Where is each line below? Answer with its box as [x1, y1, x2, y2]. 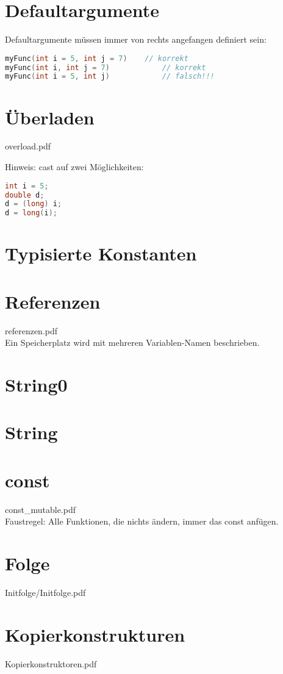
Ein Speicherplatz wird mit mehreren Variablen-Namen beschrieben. [5, 336, 260, 349]
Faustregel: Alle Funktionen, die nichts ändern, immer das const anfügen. [5, 515, 279, 528]
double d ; [5, 190, 45, 199]
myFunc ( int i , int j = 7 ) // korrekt [5, 63, 206, 72]
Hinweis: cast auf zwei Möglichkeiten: [5, 160, 144, 173]
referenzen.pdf [5, 324, 58, 337]
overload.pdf [5, 140, 51, 152]
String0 [5, 372, 68, 397]
